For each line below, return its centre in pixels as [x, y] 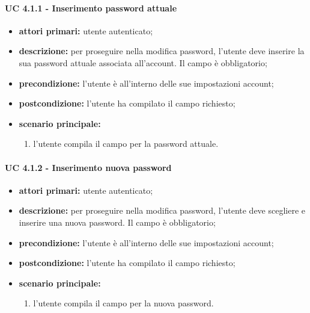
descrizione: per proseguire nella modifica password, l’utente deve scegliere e [162, 210]
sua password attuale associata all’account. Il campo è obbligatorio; [143, 62]
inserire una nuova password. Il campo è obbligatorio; [117, 222]
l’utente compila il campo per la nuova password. [123, 303]
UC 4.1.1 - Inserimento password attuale [91, 8]
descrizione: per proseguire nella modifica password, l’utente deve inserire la [162, 51]
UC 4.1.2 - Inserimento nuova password [88, 167]
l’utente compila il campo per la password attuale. [126, 144]
